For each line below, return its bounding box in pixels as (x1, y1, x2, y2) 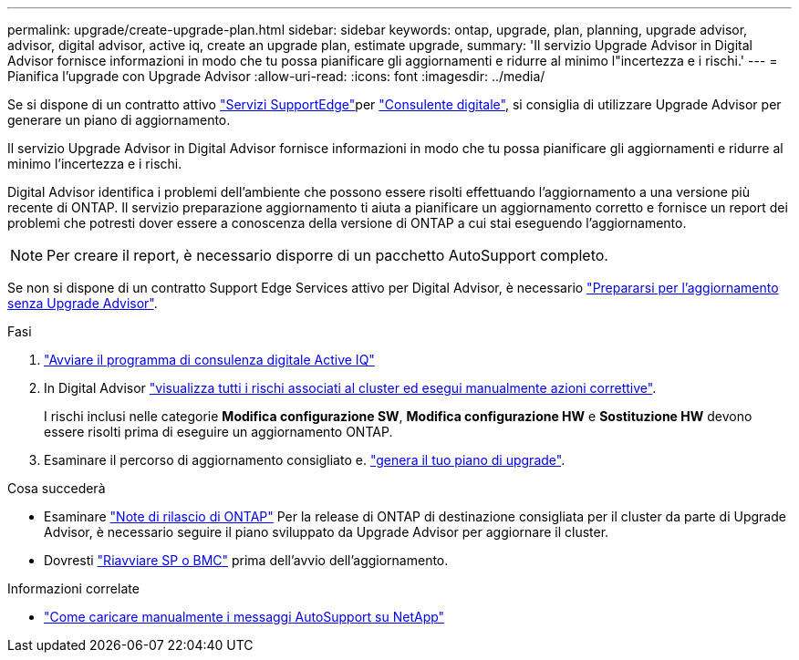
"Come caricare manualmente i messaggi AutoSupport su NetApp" (44, 609, 445, 624)
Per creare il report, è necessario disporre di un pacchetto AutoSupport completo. (47, 246, 608, 264)
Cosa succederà (7, 480, 106, 496)
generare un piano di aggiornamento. (7, 112, 231, 128)
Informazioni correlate (7, 581, 140, 596)
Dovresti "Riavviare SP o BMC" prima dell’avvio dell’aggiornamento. (44, 552, 449, 568)
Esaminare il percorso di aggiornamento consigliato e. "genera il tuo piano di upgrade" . (44, 452, 566, 468)
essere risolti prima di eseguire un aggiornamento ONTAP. (44, 424, 393, 439)
